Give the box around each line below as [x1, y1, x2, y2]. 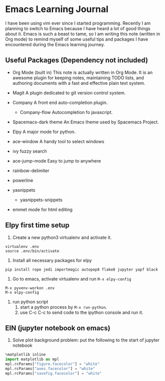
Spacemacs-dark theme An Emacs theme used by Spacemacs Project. [12, 119, 159, 125]
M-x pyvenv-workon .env [5, 285, 55, 291]
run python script [12, 299, 49, 305]
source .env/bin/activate [5, 248, 59, 253]
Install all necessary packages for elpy [12, 257, 92, 263]
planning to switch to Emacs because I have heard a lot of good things [5, 25, 150, 31]
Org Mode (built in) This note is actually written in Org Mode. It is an [12, 69, 153, 75]
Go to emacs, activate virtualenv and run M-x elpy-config [12, 276, 131, 282]
